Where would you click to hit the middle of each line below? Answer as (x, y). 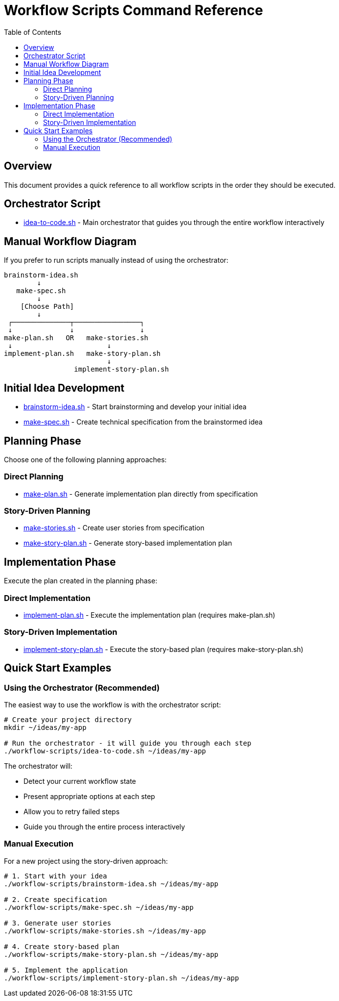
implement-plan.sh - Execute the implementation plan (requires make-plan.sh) (149, 615)
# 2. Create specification (56, 899)
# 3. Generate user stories (58, 923)
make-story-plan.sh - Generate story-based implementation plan (128, 543)
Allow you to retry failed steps (72, 812)
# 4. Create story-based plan (62, 946)
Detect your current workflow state (80, 781)
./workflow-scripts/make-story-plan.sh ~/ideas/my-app (111, 954)
